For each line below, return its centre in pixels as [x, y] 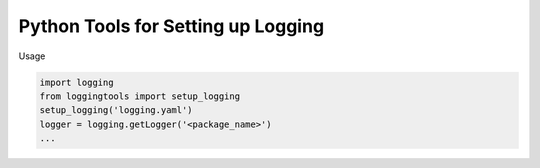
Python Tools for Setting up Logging [171, 26]
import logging [76, 82]
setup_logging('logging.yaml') [116, 110]
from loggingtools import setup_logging [139, 96]
